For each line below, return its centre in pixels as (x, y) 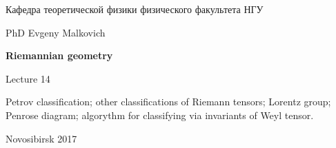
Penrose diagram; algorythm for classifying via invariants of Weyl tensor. (160, 115)
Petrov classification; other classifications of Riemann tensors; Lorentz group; (168, 102)
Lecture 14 (28, 78)
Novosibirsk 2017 (41, 138)
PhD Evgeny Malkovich (56, 32)
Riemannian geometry (59, 55)
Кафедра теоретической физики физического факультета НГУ (135, 9)
